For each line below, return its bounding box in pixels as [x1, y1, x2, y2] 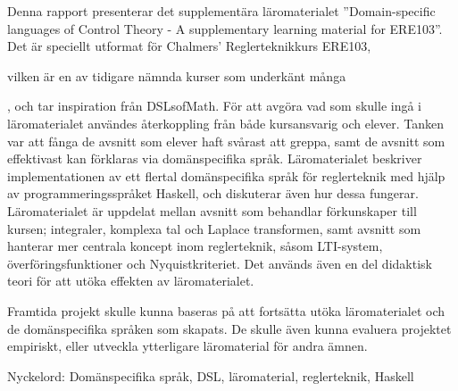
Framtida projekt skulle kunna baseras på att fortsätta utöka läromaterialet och [7, 301, 445, 320]
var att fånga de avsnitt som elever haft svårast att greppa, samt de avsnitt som [7, 131, 446, 150]
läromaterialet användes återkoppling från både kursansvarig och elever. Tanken [7, 113, 444, 132]
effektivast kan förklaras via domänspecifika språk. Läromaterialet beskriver [7, 149, 422, 168]
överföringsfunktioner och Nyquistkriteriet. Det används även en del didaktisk [7, 254, 432, 272]
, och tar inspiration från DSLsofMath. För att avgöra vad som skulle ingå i [7, 96, 422, 115]
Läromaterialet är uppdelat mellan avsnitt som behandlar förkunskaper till [7, 201, 417, 220]
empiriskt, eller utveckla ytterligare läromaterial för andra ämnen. [7, 337, 368, 355]
